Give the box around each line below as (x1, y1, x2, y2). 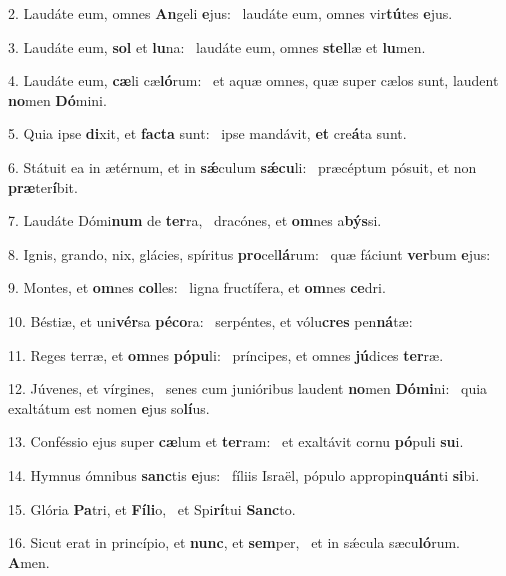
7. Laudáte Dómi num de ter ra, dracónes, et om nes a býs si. (8, 210, 382, 231)
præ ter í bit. (8, 176, 78, 197)
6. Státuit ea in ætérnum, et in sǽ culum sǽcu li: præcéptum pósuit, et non (8, 156, 477, 177)
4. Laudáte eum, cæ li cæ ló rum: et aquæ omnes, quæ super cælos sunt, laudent (8, 70, 499, 91)
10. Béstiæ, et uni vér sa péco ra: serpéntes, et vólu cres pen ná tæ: (8, 310, 413, 331)
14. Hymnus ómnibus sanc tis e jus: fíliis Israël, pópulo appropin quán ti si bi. (8, 464, 480, 485)
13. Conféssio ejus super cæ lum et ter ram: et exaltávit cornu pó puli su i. (8, 431, 464, 452)
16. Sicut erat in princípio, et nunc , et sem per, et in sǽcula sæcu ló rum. (8, 532, 460, 553)
